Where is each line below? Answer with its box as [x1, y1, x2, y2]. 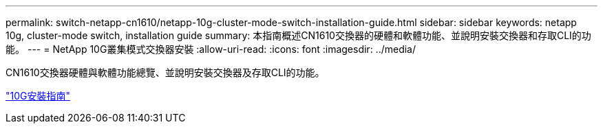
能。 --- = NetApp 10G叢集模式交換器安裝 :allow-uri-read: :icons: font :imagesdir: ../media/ [6, 43, 416, 55]
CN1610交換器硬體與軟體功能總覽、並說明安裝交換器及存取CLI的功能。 [6, 67, 325, 78]
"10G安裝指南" [6, 90, 71, 102]
